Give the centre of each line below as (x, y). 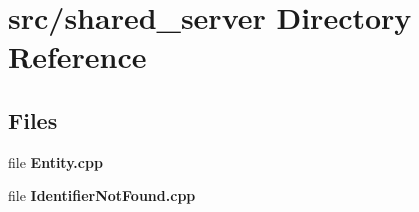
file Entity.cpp (55, 161)
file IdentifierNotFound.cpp (102, 195)
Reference (77, 56)
